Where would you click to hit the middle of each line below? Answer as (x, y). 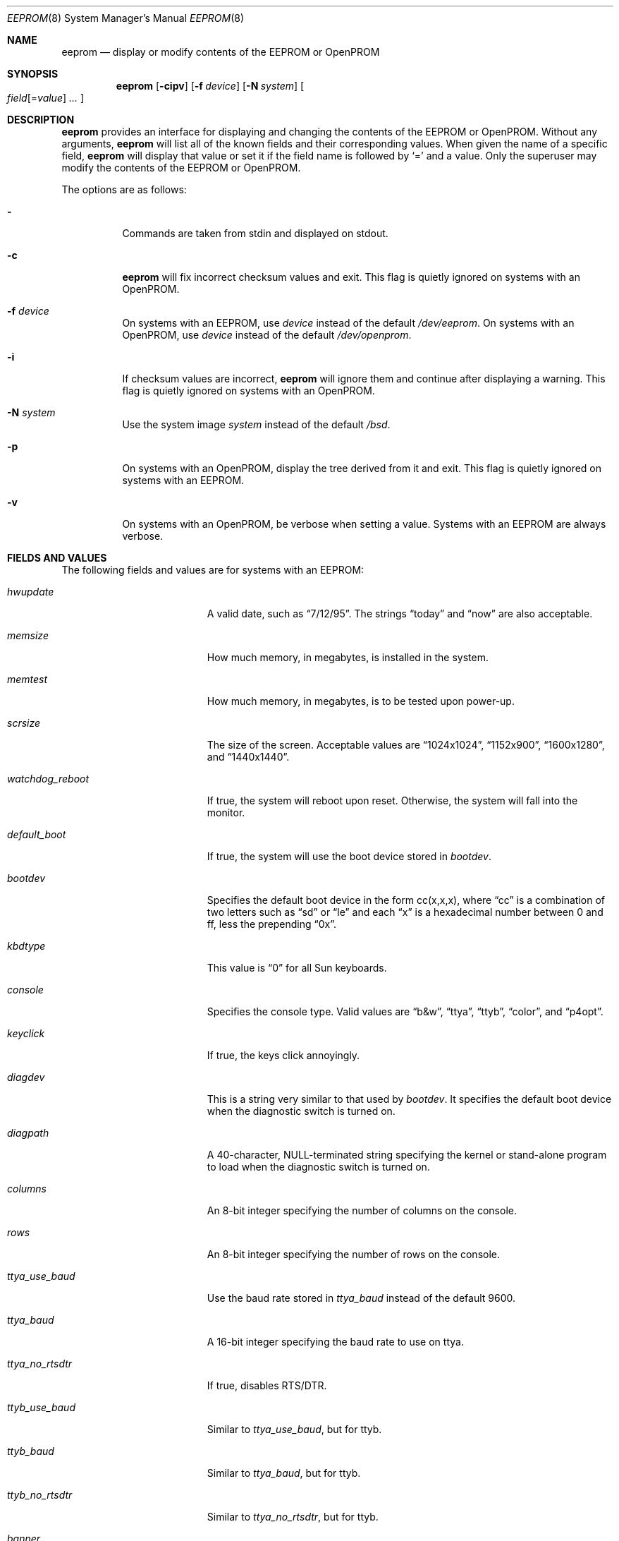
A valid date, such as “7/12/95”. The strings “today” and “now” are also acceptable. (400, 614)
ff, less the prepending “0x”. (272, 924)
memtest (27, 679)
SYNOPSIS (33, 74)
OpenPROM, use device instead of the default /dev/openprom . (267, 335)
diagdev (26, 1077)
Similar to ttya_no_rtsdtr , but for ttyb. (293, 1517)
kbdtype (26, 946)
